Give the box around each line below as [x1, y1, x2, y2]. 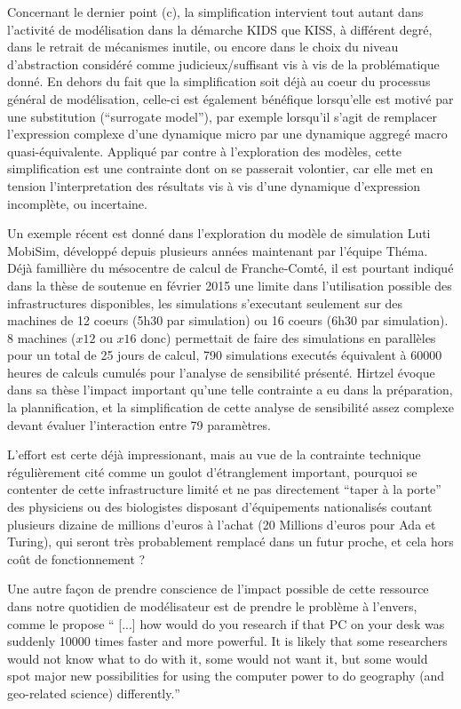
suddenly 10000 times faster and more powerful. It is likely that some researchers [7, 632, 448, 650]
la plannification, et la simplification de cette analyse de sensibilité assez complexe [7, 398, 454, 417]
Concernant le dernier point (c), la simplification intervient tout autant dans [7, 3, 424, 20]
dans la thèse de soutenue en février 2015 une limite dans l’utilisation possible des [7, 275, 452, 294]
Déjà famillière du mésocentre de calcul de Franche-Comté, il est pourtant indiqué [7, 259, 454, 277]
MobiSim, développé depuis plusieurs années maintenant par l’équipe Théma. [7, 241, 428, 259]
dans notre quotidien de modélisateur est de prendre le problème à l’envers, [7, 597, 417, 615]
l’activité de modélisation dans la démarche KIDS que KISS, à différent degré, [7, 20, 433, 38]
